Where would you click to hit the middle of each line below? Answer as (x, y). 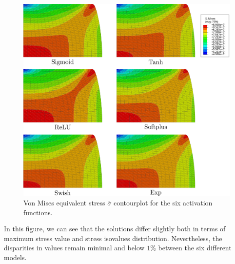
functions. (38, 212)
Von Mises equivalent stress (64, 202)
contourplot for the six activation (163, 202)
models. (15, 257)
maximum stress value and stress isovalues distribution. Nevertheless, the (113, 238)
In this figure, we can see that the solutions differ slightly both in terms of (115, 229)
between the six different (195, 248)
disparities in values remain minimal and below (74, 248)
